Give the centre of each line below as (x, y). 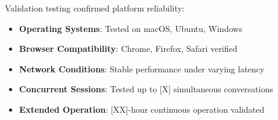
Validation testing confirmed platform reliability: (95, 8)
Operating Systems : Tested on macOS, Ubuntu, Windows (131, 28)
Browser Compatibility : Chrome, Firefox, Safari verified (128, 49)
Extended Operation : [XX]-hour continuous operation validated (142, 109)
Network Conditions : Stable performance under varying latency (142, 68)
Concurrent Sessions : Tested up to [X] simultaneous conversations (146, 89)
